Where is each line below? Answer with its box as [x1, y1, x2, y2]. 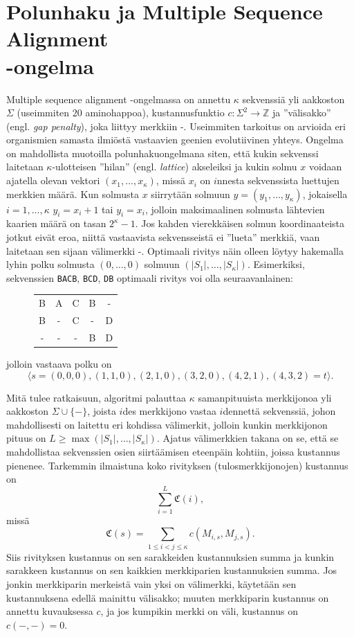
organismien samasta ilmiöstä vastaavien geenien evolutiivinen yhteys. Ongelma [6, 132, 344, 147]
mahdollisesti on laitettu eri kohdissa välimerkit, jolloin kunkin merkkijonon [6, 417, 328, 431]
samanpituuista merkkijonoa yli [198, 390, 332, 404]
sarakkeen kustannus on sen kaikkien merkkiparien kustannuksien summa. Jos [6, 563, 337, 577]
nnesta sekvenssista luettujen [216, 173, 339, 188]
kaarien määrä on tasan [6, 216, 106, 231]
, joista [87, 404, 116, 418]
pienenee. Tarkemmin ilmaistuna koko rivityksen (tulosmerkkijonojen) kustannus [6, 458, 348, 472]
